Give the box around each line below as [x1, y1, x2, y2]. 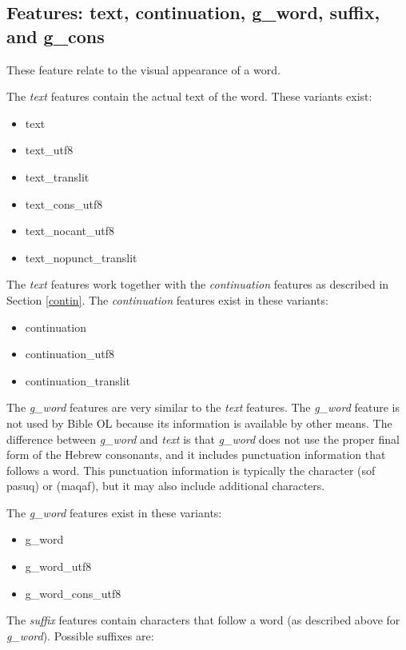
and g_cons [6, 23, 105, 48]
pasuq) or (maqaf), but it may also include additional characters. [6, 477, 325, 494]
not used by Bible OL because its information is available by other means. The [6, 414, 392, 431]
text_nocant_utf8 [25, 222, 115, 239]
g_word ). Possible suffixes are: [6, 627, 154, 644]
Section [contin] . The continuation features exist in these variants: [6, 291, 328, 308]
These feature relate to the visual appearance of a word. [6, 61, 281, 78]
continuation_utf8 [25, 345, 115, 362]
